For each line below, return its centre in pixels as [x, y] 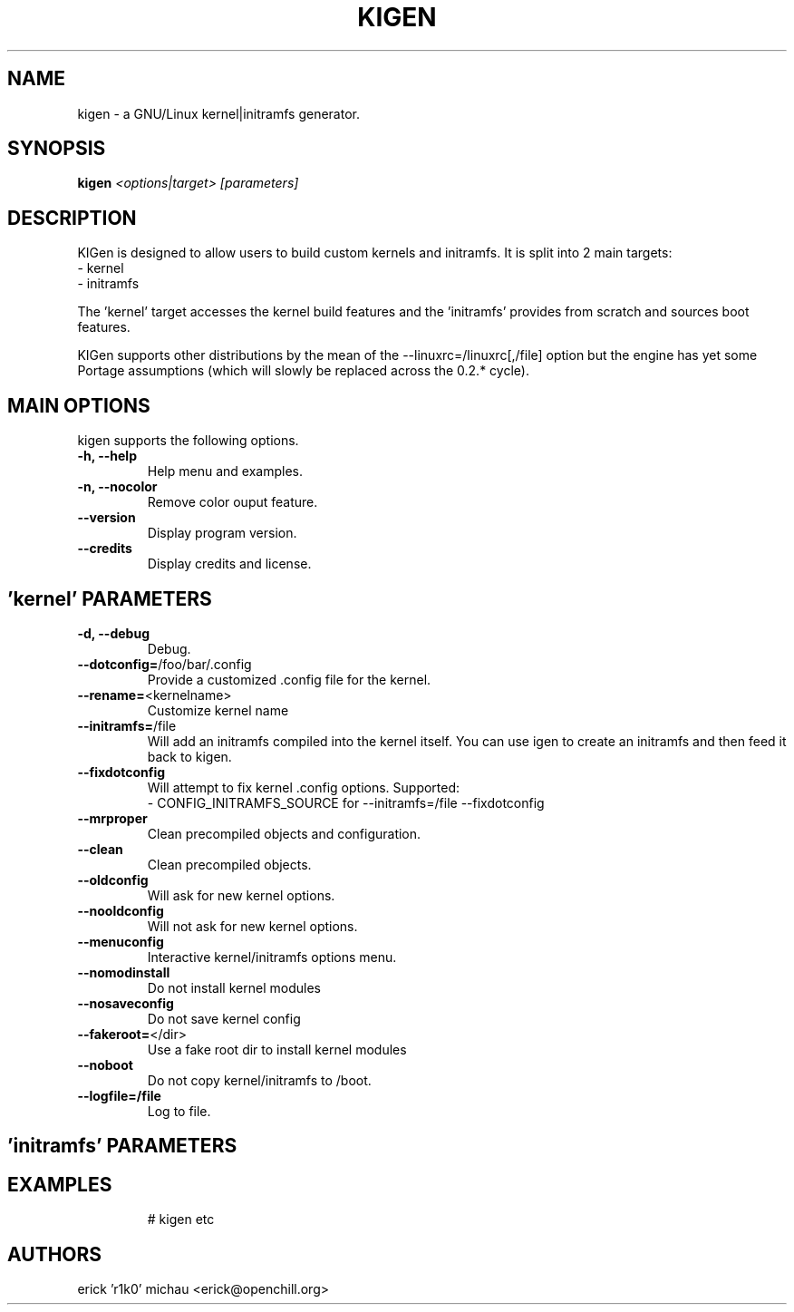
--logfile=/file [119, 1095]
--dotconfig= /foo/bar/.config [165, 664]
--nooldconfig [121, 910]
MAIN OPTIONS [79, 405]
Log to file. [179, 1111]
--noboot [105, 1064]
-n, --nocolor [117, 487]
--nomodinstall [124, 972]
